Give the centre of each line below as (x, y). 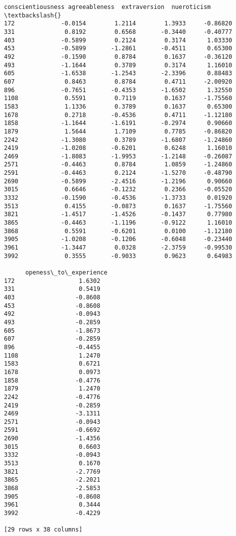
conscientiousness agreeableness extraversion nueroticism (108, 7)
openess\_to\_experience (66, 272)
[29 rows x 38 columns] (43, 530)
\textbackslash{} (33, 15)
